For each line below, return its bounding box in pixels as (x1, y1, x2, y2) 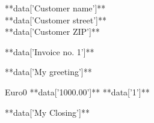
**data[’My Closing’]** (5, 106, 90, 118)
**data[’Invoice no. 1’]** (5, 45, 94, 58)
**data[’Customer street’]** (5, 13, 107, 26)
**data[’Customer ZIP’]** (5, 25, 100, 38)
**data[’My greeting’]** (5, 65, 92, 78)
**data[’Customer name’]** (5, 2, 106, 14)
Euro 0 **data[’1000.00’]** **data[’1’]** (5, 85, 150, 98)
